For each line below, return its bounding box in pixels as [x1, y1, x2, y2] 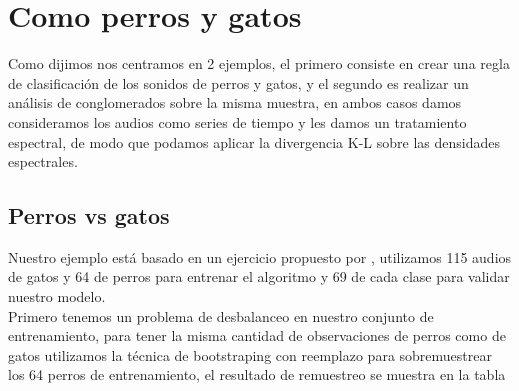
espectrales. [8, 151, 78, 172]
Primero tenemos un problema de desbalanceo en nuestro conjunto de [8, 305, 434, 326]
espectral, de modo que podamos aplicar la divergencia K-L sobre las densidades [8, 131, 500, 152]
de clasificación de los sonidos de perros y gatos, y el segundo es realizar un [8, 72, 469, 93]
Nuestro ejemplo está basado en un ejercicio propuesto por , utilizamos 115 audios [8, 246, 512, 267]
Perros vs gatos [8, 200, 170, 231]
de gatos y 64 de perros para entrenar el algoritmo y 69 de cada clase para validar [8, 266, 510, 287]
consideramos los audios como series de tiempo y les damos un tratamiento [8, 111, 467, 132]
